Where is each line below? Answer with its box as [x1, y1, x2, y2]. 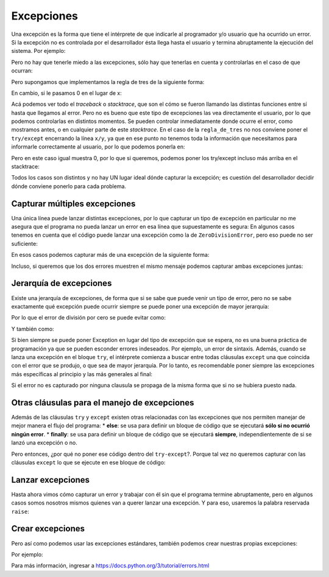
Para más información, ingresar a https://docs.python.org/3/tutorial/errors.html [11, 562, 210, 569]
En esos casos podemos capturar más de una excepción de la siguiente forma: [11, 251, 210, 259]
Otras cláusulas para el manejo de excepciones [11, 397, 194, 408]
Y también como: [11, 325, 54, 332]
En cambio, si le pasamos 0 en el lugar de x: [11, 89, 122, 97]
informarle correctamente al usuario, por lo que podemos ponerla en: [11, 143, 185, 150]
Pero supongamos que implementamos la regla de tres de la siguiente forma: [11, 78, 205, 85]
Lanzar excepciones [11, 475, 90, 485]
